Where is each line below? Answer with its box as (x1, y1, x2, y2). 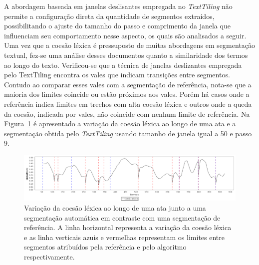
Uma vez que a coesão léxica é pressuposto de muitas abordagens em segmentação (4, 40, 255, 50)
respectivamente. (24, 251, 75, 262)
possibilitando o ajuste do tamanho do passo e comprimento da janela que (4, 20, 231, 31)
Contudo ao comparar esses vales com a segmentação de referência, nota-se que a (4, 79, 252, 89)
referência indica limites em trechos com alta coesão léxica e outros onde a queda (4, 98, 252, 109)
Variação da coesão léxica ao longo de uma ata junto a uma (24, 203, 206, 213)
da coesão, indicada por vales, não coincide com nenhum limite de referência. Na (4, 108, 250, 119)
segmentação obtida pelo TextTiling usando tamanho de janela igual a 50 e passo (4, 128, 252, 138)
